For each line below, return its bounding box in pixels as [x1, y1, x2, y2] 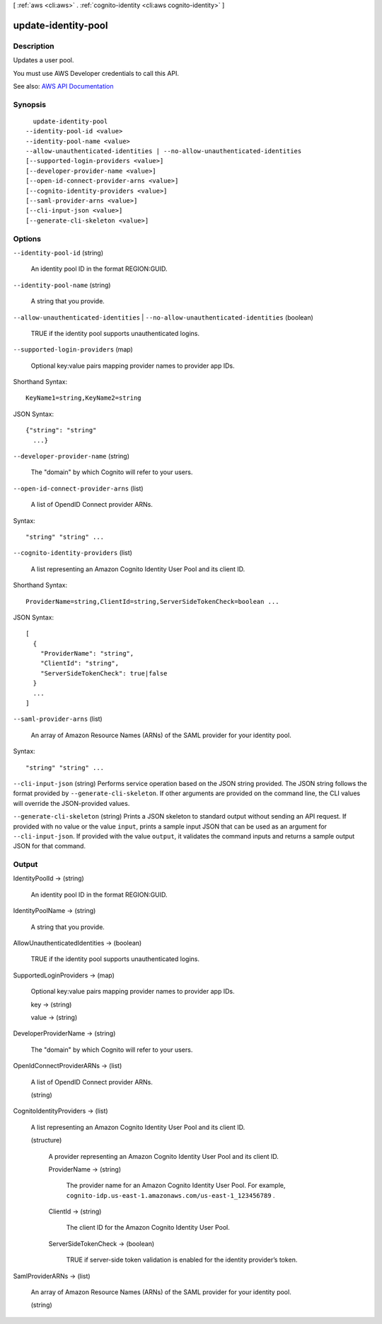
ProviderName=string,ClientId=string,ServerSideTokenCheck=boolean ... [25, 598, 279, 605]
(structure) [30, 1136, 62, 1145]
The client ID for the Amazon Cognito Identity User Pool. [66, 1223, 230, 1232]
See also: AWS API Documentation [13, 82, 114, 90]
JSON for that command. [13, 842, 86, 851]
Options [13, 234, 42, 244]
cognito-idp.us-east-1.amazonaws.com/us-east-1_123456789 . [66, 1191, 275, 1199]
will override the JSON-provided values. [13, 799, 130, 807]
